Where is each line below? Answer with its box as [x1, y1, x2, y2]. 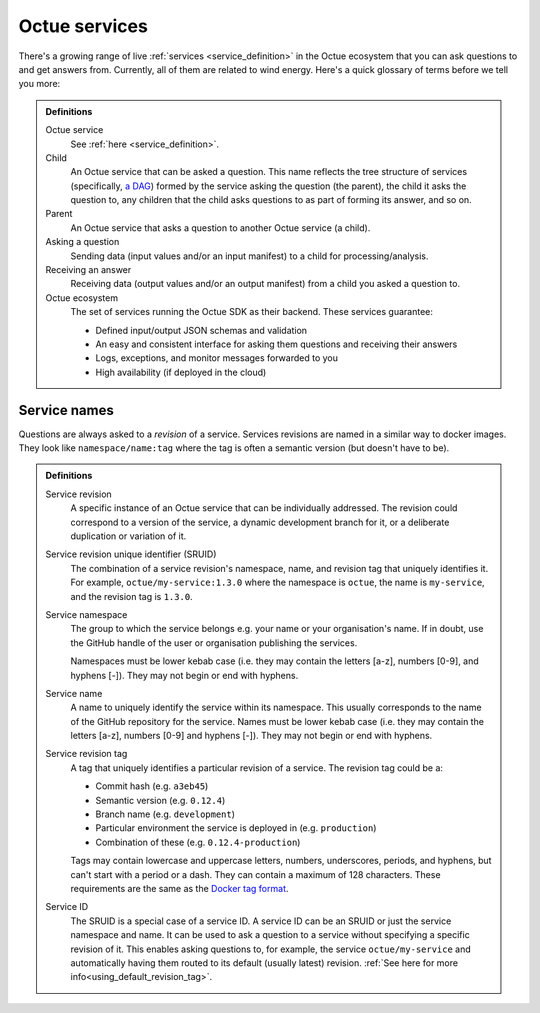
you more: [18, 78, 61, 90]
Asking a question [45, 236, 120, 248]
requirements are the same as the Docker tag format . [70, 882, 289, 894]
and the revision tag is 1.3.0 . [70, 590, 194, 602]
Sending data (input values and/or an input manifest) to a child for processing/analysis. [70, 250, 429, 262]
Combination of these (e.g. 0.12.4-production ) [95, 836, 301, 848]
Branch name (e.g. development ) [95, 808, 235, 820]
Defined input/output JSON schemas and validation [95, 324, 308, 336]
